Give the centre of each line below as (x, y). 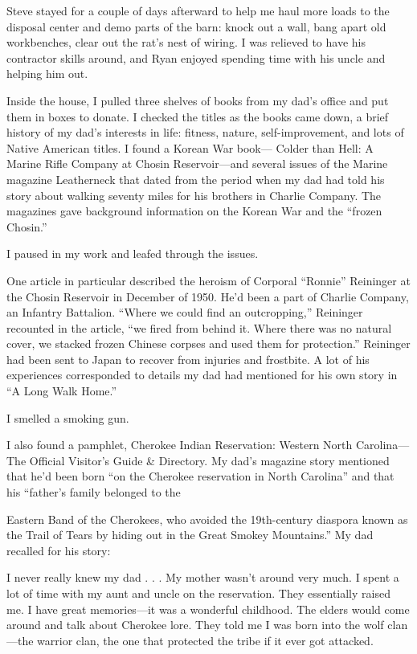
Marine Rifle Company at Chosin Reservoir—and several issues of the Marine (197, 163)
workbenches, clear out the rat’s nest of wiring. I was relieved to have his (186, 42)
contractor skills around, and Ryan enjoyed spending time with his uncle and (196, 57)
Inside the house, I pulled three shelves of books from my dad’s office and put (198, 100)
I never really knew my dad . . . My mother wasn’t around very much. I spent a (203, 577)
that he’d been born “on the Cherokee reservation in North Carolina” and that (200, 476)
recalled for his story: (59, 550)
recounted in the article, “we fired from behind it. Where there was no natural (199, 327)
